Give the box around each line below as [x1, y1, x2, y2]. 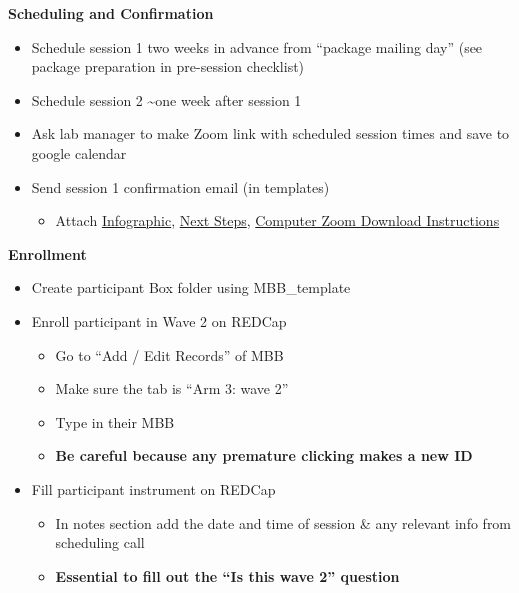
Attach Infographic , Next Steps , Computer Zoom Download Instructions [55, 210, 500, 231]
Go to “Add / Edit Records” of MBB [55, 344, 284, 365]
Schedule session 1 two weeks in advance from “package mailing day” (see [31, 36, 483, 57]
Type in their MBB [55, 411, 175, 432]
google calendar [31, 142, 127, 163]
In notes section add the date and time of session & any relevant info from [55, 512, 512, 533]
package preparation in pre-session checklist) [31, 56, 305, 77]
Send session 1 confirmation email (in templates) [31, 176, 330, 197]
